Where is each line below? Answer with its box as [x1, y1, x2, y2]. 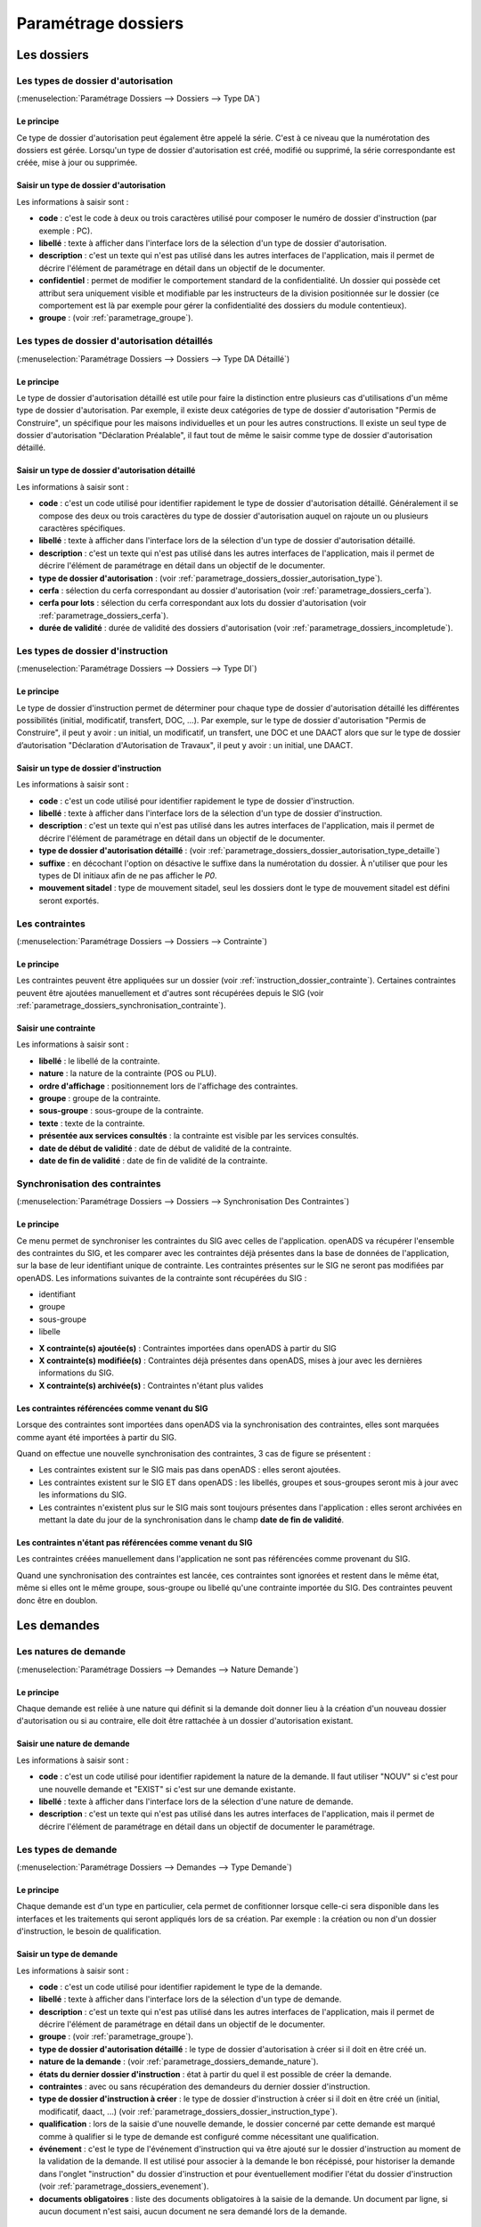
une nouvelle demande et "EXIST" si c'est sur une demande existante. [38, 1783, 296, 1794]
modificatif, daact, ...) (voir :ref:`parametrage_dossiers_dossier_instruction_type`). [38, 2106, 338, 2117]
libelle [38, 1326, 61, 1337]
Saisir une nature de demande [16, 1738, 130, 1750]
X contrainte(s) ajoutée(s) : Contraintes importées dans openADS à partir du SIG [38, 1342, 338, 1353]
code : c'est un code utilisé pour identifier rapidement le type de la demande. [38, 1981, 322, 1992]
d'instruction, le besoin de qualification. [16, 1926, 162, 1937]
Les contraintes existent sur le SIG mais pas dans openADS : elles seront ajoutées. [38, 1464, 341, 1475]
